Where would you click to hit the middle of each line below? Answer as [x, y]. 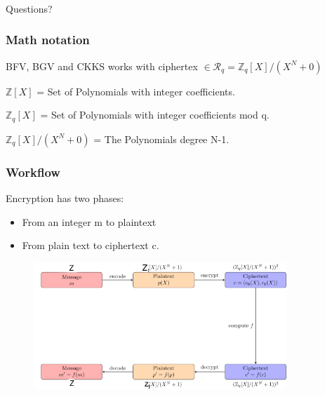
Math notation [48, 40]
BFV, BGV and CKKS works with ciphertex [102, 66]
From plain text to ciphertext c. [91, 245]
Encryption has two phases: [65, 198]
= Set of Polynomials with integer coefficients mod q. [155, 115]
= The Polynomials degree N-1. [161, 139]
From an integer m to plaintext [89, 221]
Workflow [33, 172]
